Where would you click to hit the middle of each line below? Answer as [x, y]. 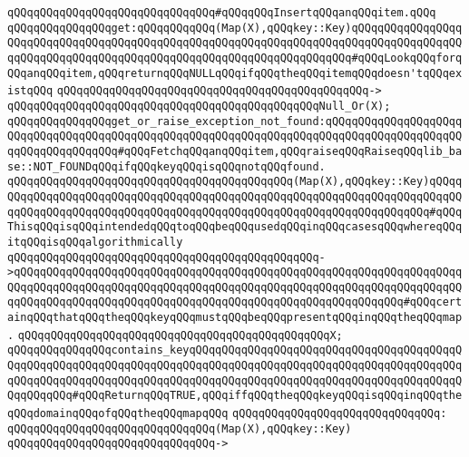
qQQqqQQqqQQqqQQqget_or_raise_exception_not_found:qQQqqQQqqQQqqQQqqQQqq [235, 121]
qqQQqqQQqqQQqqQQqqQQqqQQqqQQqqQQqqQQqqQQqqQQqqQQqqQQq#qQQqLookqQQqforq [235, 58]
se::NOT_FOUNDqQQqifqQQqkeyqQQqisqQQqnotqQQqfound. [166, 166]
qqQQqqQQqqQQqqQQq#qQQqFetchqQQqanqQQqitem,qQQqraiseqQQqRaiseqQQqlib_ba [235, 151]
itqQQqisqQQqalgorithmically [95, 242]
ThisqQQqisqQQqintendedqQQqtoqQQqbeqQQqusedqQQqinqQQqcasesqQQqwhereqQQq [235, 227]
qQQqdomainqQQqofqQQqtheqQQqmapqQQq [118, 414]
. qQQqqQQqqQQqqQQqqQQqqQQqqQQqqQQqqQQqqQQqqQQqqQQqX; [175, 335]
